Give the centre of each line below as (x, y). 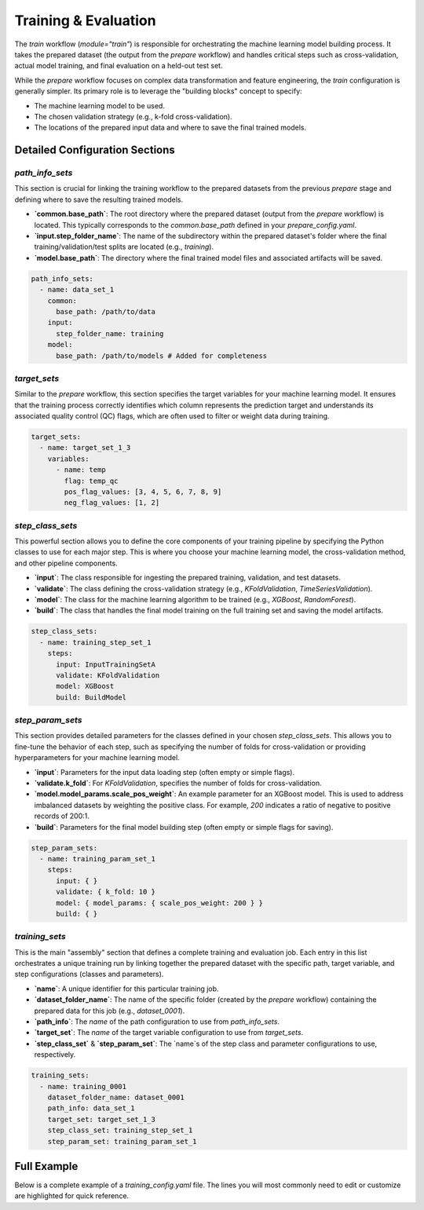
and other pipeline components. (66, 563)
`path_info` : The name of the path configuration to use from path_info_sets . (157, 1022)
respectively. (55, 1055)
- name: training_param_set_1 (98, 859)
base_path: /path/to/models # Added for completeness (162, 356)
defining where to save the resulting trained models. (99, 199)
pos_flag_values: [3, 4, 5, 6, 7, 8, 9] (143, 492)
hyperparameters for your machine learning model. (97, 758)
